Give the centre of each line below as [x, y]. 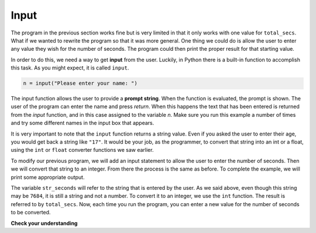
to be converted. [31, 213]
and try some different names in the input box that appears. [83, 123]
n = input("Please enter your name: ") [80, 84]
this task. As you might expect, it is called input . [70, 68]
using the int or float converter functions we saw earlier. [82, 150]
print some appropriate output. [48, 177]
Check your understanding [44, 223]
